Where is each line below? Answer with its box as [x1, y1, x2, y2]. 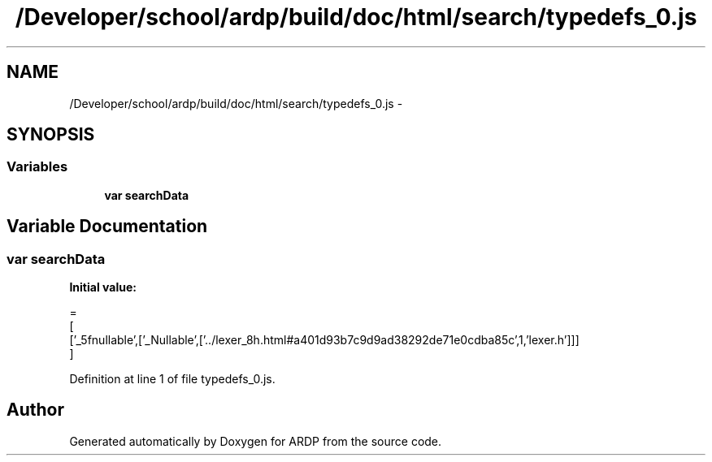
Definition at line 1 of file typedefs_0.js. [69, 372, 276, 386]
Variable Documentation [7, 216, 208, 237]
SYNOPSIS [7, 124, 95, 145]
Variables [7, 158, 68, 175]
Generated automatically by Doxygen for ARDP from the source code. [69, 434, 442, 448]
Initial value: [69, 280, 137, 295]
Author [7, 399, 64, 421]
